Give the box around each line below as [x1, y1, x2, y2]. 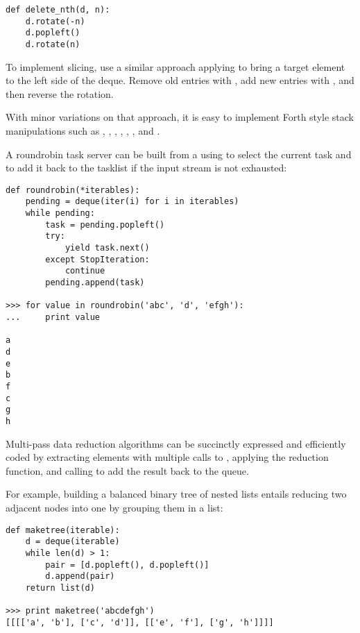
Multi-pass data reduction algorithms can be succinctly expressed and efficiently [6, 436, 346, 450]
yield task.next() [65, 243, 150, 253]
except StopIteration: [45, 254, 150, 264]
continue [65, 266, 105, 276]
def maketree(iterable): [6, 525, 120, 535]
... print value [6, 312, 101, 322]
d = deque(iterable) [25, 537, 120, 547]
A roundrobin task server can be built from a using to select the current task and [6, 146, 352, 161]
